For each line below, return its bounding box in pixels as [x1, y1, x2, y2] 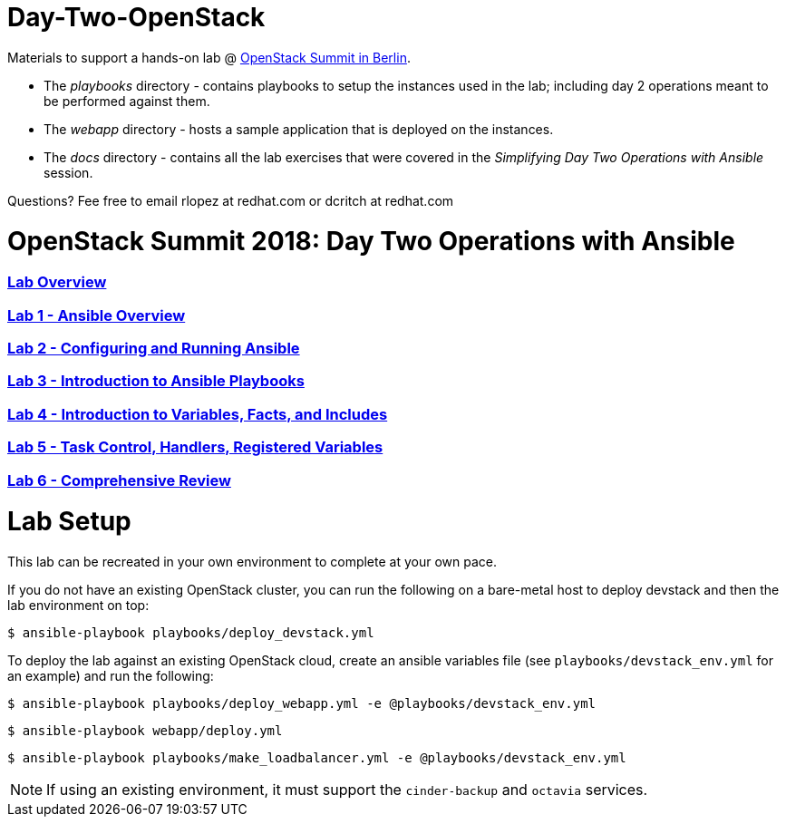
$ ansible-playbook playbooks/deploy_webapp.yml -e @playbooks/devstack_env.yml [7, 696, 597, 711]
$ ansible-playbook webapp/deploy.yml [7, 723, 283, 738]
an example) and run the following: [7, 668, 214, 683]
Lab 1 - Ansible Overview [7, 305, 186, 325]
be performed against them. [44, 92, 210, 109]
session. [44, 164, 93, 180]
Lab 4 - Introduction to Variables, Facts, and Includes [7, 404, 388, 423]
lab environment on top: [7, 597, 150, 613]
